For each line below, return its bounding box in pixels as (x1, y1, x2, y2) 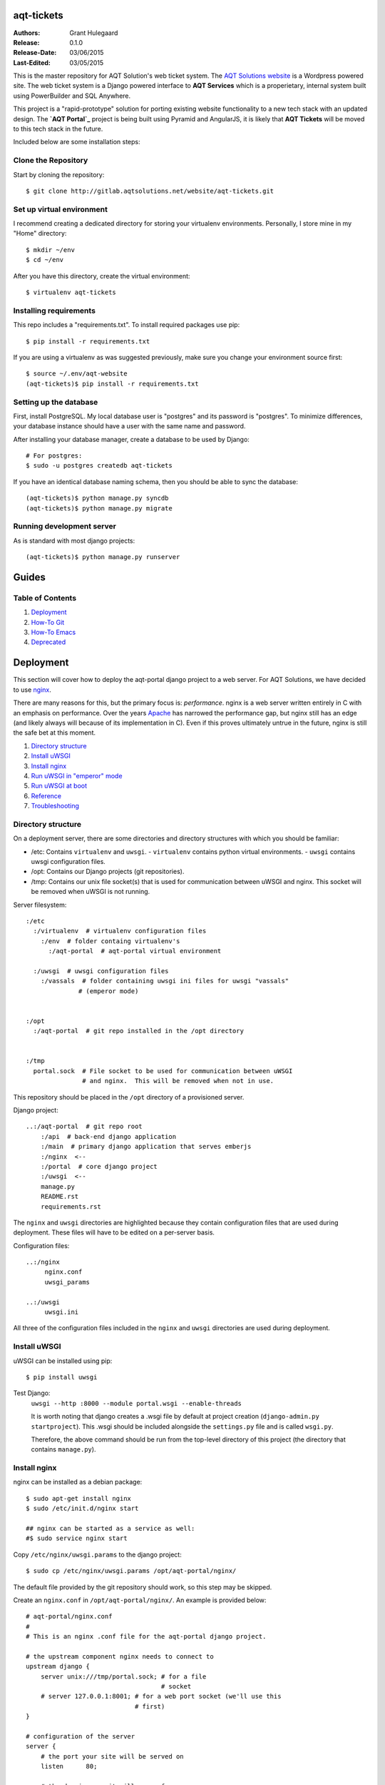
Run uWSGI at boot (31, 782, 88, 790)
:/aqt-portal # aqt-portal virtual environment (48, 947, 222, 955)
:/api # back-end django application (40, 1132, 177, 1140)
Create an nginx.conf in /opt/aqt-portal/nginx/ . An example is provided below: (13, 1596, 267, 1604)
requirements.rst (40, 1202, 101, 1210)
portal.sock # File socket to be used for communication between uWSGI (33, 1067, 293, 1075)
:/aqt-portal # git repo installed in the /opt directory (33, 1027, 244, 1035)
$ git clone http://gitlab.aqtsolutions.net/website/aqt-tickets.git (26, 186, 274, 195)
